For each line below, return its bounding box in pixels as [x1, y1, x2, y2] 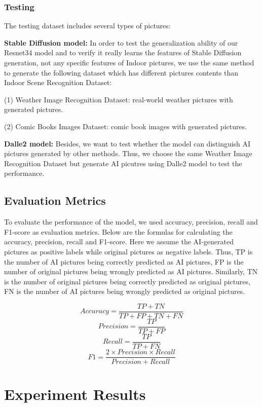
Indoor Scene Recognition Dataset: [4, 77, 112, 88]
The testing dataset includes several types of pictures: [4, 20, 171, 31]
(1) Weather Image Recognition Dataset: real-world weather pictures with [4, 94, 233, 104]
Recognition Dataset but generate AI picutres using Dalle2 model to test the [4, 158, 242, 168]
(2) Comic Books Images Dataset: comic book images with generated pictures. [4, 121, 247, 131]
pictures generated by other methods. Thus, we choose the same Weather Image [4, 148, 252, 159]
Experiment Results [4, 384, 146, 404]
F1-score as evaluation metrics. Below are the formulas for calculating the [4, 226, 233, 237]
